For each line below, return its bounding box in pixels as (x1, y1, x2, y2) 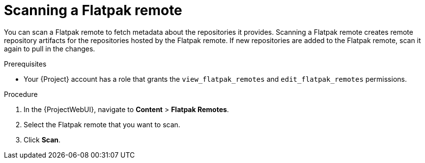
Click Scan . (24, 135, 61, 144)
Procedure (4, 90, 38, 98)
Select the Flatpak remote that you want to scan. (24, 120, 180, 129)
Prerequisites (4, 59, 47, 68)
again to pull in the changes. (4, 44, 95, 53)
